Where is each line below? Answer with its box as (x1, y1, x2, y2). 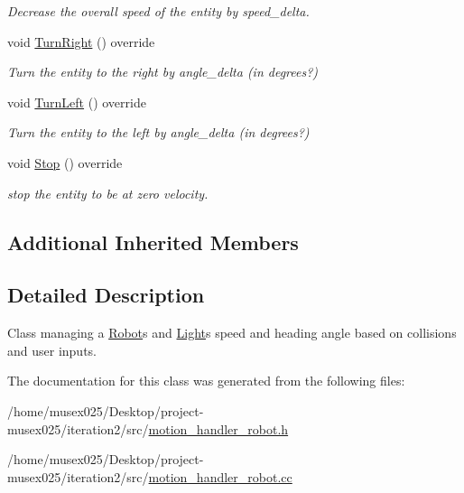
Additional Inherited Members (7, 228, 299, 256)
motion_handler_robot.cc (148, 467, 292, 486)
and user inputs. (7, 340, 97, 359)
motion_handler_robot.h (148, 419, 289, 438)
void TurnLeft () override (7, 92, 146, 111)
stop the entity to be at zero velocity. (7, 183, 209, 202)
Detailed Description (7, 281, 205, 309)
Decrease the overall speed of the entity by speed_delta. (7, 2, 310, 20)
